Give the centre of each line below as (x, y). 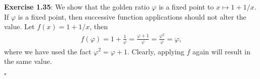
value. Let (19, 26)
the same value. (28, 61)
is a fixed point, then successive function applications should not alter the (132, 16)
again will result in (221, 51)
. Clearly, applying (156, 51)
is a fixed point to (186, 7)
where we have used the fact (48, 51)
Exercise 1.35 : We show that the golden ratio (77, 7)
